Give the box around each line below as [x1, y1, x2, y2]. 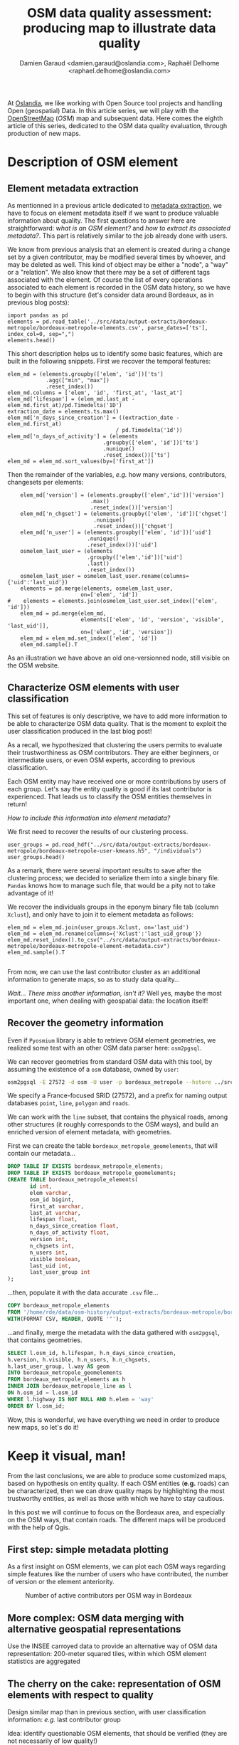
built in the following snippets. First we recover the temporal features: [7, 357, 211, 365]
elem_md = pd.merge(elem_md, [20, 610, 107, 617]
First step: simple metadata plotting [7, 1544, 169, 1556]
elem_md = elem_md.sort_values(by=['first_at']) [7, 458, 154, 465]
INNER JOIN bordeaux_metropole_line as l [7, 1383, 132, 1390]
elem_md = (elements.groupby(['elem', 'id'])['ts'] [7, 370, 164, 378]
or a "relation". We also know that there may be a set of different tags [7, 268, 211, 276]
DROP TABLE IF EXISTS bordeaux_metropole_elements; [7, 1163, 164, 1170]
